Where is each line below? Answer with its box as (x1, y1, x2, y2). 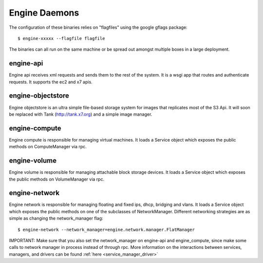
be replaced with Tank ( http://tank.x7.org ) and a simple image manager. (9, 111, 152, 117)
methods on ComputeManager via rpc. (9, 144, 87, 150)
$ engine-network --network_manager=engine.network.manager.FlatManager (18, 227, 195, 232)
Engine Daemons (9, 7, 79, 18)
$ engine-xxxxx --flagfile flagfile (18, 36, 105, 41)
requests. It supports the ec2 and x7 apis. (9, 79, 93, 85)
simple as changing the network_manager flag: (9, 215, 103, 222)
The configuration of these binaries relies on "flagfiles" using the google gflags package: (9, 24, 188, 30)
